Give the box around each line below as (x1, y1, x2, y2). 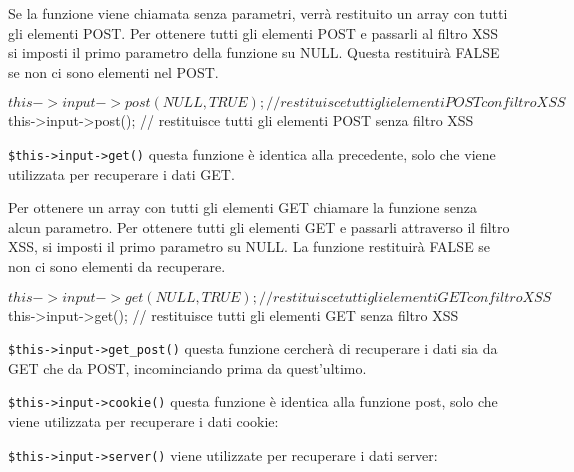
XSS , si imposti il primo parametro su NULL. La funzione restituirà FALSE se (8, 236, 491, 257)
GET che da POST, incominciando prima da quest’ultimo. (8, 357, 367, 378)
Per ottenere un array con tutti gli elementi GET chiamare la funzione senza (8, 197, 477, 218)
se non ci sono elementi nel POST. (8, 61, 219, 82)
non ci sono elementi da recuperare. (8, 256, 226, 276)
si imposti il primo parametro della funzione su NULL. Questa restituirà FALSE (8, 42, 500, 63)
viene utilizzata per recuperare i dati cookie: (8, 411, 279, 432)
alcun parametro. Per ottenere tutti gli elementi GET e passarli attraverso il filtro (8, 216, 510, 237)
